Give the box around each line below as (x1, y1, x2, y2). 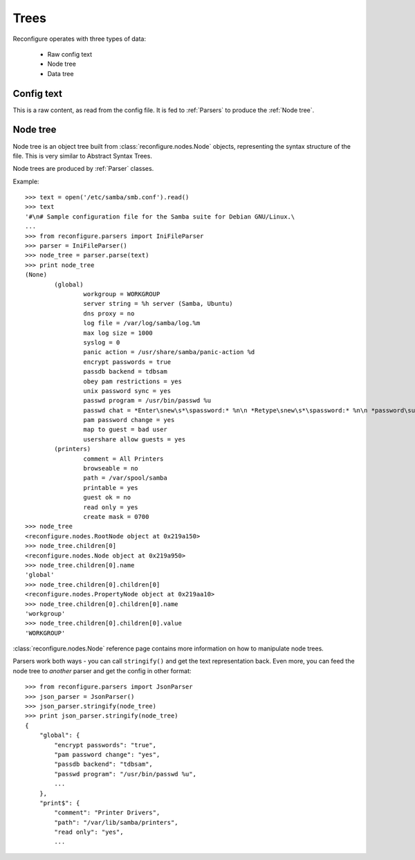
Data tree (47, 69, 74, 77)
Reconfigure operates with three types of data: (12, 35, 147, 43)
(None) (25, 271, 48, 279)
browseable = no (83, 464, 138, 473)
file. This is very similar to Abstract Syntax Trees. (12, 152, 152, 160)
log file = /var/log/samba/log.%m (83, 319, 201, 327)
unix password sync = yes (83, 387, 172, 394)
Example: (12, 177, 39, 185)
